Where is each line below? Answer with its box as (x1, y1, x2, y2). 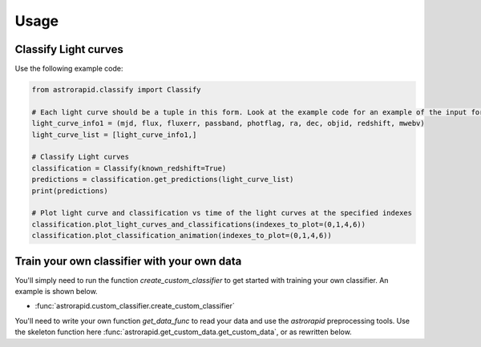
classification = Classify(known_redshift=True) (31, 163, 227, 172)
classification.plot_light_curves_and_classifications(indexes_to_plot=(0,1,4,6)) (31, 220, 366, 228)
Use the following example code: (14, 64, 123, 74)
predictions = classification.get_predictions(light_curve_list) (31, 175, 294, 184)
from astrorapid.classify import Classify (31, 85, 201, 95)
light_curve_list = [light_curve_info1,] (31, 130, 197, 139)
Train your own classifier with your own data (14, 254, 242, 268)
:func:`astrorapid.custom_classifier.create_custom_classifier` (34, 301, 236, 311)
